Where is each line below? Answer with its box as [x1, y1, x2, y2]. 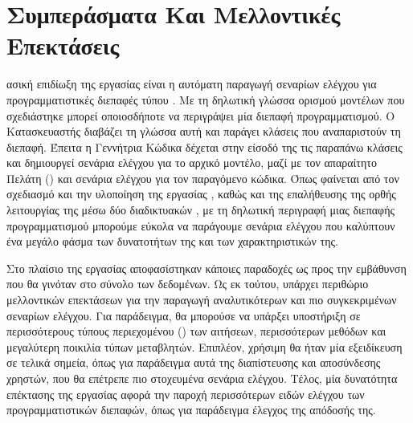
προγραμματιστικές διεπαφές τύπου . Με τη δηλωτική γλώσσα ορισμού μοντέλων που [6, 91, 405, 108]
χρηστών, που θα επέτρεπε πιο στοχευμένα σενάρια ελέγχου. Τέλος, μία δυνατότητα [6, 370, 398, 386]
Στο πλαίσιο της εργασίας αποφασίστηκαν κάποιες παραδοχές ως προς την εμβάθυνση [6, 259, 407, 276]
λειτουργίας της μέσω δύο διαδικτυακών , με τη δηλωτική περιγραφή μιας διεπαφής [6, 201, 395, 218]
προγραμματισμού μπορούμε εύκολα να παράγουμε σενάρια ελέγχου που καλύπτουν [6, 217, 395, 234]
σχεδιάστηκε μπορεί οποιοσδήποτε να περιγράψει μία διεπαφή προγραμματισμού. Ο [6, 107, 395, 124]
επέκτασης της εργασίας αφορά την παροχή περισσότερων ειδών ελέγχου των [6, 385, 365, 402]
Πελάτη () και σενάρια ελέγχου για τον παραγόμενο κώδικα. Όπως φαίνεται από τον [6, 169, 399, 186]
